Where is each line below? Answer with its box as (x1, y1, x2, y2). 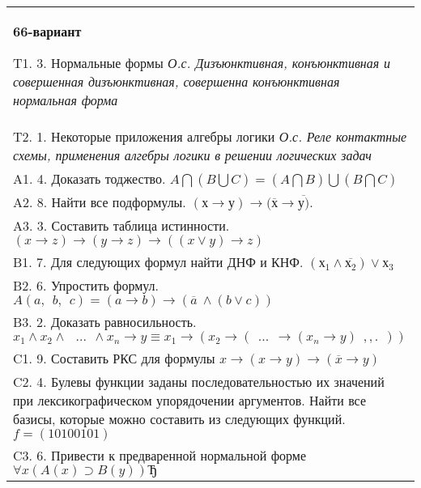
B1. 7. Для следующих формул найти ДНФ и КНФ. (13, 252, 304, 271)
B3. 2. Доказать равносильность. (13, 312, 197, 331)
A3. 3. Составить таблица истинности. (13, 216, 230, 235)
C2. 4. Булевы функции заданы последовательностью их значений (13, 372, 385, 391)
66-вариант (13, 22, 82, 40)
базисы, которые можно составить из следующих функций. (13, 409, 346, 428)
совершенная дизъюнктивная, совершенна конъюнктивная (13, 72, 340, 91)
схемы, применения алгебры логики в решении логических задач (13, 146, 372, 164)
